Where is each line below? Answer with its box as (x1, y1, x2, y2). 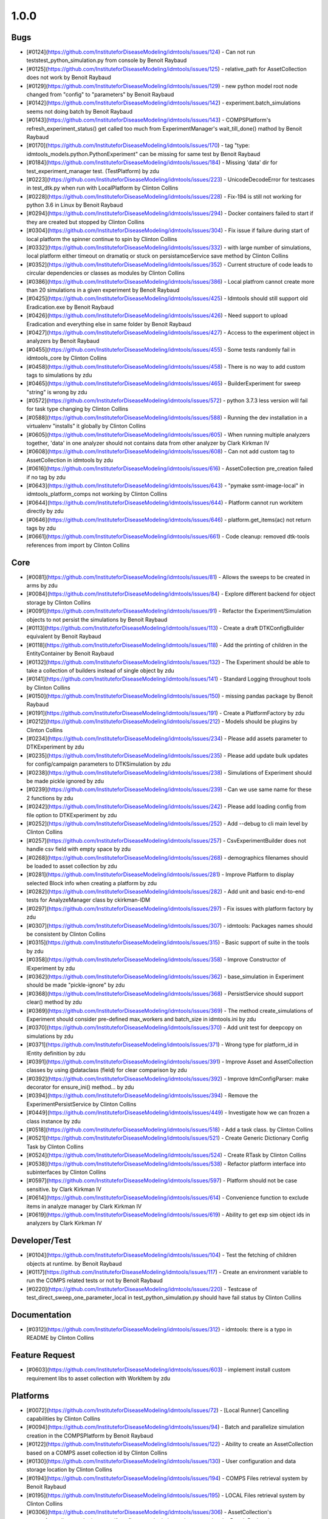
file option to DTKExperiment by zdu (26, 811, 117, 818)
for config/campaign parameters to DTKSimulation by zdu (26, 760, 171, 768)
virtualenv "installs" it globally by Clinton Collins (26, 422, 146, 430)
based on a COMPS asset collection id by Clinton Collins (26, 1449, 168, 1456)
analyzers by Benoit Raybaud (26, 337, 100, 345)
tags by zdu (26, 524, 56, 532)
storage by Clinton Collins (26, 598, 91, 606)
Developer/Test (11, 1235, 71, 1246)
